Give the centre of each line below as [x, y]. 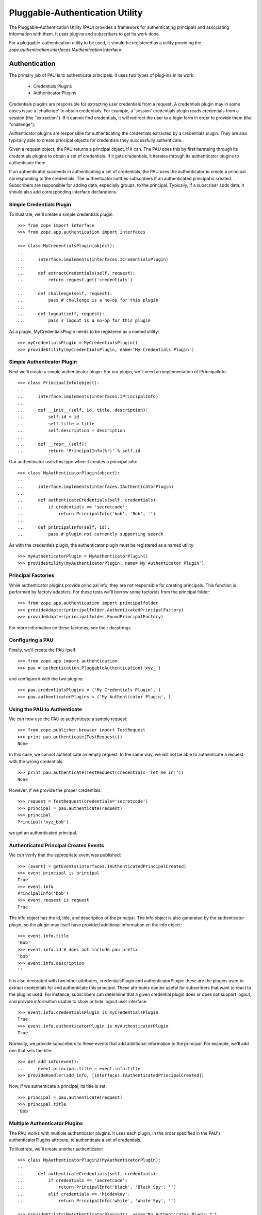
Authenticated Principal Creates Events [57, 845]
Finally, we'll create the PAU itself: [43, 650]
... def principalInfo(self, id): [64, 527]
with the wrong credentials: [36, 761]
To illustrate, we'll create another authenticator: [56, 1149]
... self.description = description [72, 430]
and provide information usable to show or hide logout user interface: [78, 1001]
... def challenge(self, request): [65, 293]
